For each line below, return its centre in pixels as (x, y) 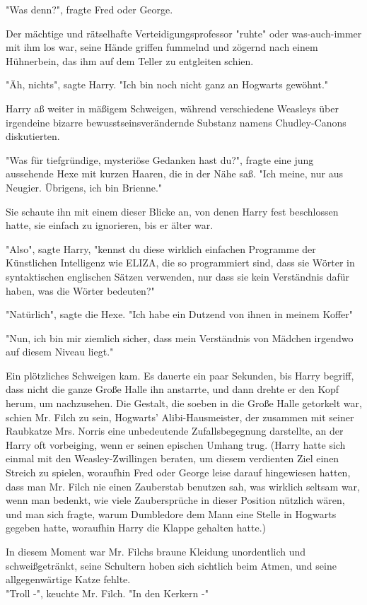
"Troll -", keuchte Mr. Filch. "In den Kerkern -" (107, 593)
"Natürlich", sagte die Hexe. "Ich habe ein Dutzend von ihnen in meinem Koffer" (180, 314)
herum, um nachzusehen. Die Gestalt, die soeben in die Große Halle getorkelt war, (184, 403)
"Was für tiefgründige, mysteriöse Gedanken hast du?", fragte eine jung (160, 159)
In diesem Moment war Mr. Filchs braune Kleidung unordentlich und (156, 551)
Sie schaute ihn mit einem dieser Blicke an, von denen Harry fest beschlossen (172, 211)
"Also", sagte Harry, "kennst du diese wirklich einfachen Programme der (161, 248)
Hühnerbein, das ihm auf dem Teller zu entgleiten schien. (130, 60)
